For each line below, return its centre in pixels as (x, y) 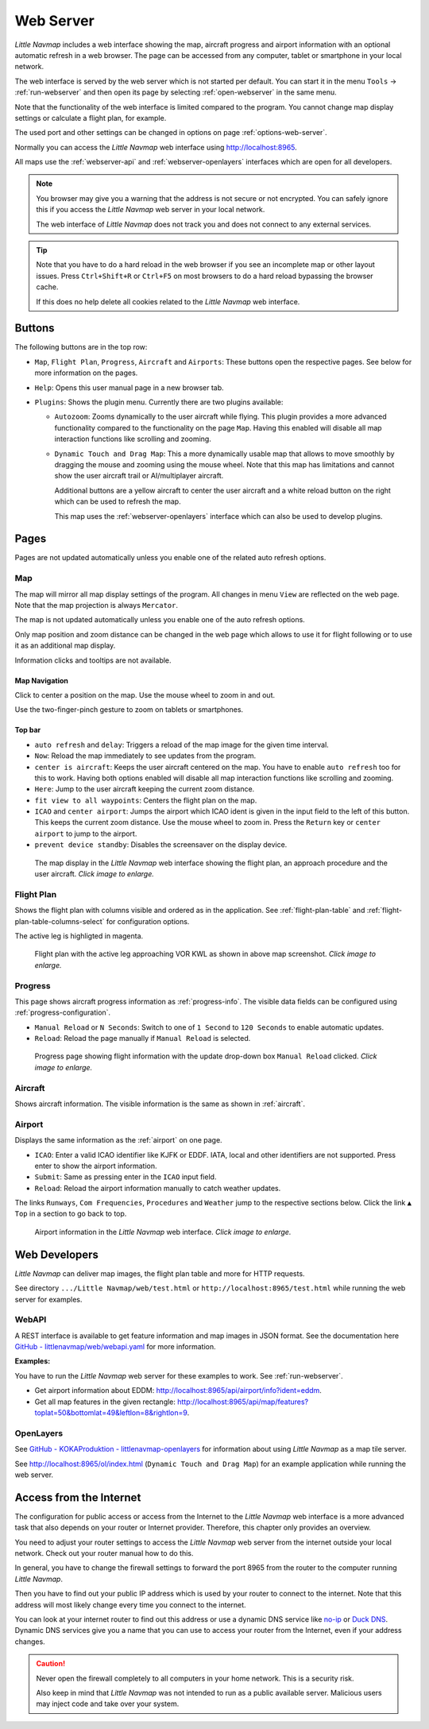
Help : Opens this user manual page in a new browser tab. (129, 387)
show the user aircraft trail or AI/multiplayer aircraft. (139, 476)
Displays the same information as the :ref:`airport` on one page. (118, 1140)
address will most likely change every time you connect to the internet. (130, 1604)
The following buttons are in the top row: (81, 347)
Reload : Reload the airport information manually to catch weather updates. (158, 1188)
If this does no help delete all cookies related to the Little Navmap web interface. (168, 301)
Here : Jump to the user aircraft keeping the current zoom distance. (145, 789)
